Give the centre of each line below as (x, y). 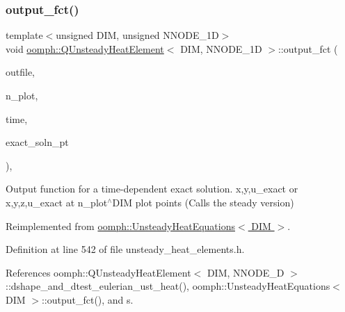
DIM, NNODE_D (246, 272)
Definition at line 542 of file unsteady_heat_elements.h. (125, 249)
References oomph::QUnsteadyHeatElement (98, 272)
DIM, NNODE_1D (221, 48)
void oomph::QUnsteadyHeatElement (85, 48)
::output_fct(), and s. (87, 299)
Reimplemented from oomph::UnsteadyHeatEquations (121, 225)
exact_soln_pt (37, 142)
